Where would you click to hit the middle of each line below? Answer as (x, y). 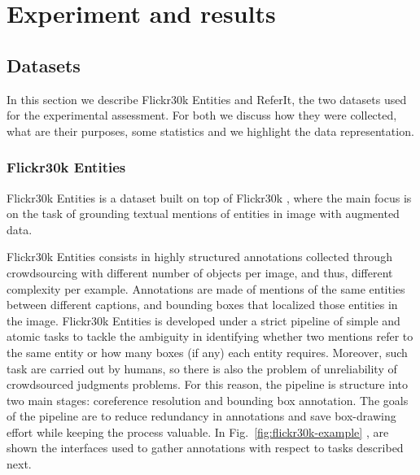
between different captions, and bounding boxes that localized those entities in (202, 305)
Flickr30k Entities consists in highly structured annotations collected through (199, 257)
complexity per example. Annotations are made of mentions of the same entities (206, 288)
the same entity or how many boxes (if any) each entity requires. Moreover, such (207, 352)
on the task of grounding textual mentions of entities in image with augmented (203, 214)
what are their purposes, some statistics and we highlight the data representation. (210, 131)
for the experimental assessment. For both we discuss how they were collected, (202, 115)
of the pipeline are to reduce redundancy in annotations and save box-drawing (201, 416)
